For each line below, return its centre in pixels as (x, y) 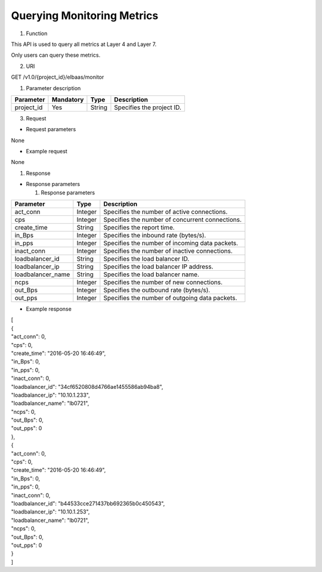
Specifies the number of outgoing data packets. (171, 298)
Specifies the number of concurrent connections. (173, 219)
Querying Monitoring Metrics (85, 16)
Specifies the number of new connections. (163, 282)
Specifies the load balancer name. (151, 274)
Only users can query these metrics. (56, 55)
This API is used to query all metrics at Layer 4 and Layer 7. (84, 44)
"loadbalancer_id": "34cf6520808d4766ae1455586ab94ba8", (87, 387)
